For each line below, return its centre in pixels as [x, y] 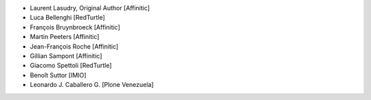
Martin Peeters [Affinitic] [65, 37]
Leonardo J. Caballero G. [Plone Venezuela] [92, 85]
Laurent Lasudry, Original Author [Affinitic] [90, 8]
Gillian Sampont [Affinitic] [66, 55]
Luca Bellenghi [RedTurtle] [68, 18]
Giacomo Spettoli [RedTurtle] [71, 66]
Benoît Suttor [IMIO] [58, 75]
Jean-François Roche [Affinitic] [74, 46]
